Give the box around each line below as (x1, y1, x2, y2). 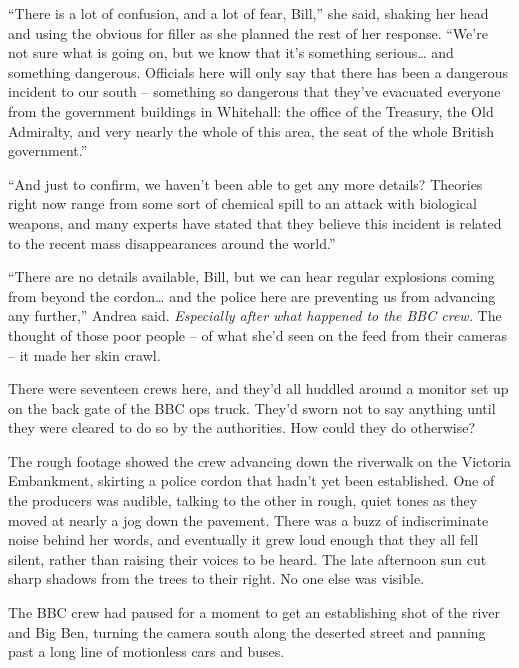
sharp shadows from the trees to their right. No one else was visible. (8, 568, 425, 589)
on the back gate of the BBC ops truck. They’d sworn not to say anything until (8, 397, 496, 418)
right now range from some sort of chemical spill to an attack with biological (8, 193, 477, 214)
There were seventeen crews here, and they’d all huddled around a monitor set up (8, 378, 509, 399)
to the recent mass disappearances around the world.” (8, 232, 336, 253)
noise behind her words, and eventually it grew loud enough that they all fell (8, 529, 479, 550)
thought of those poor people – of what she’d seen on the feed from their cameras (8, 324, 507, 345)
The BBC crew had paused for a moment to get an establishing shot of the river (8, 602, 500, 623)
